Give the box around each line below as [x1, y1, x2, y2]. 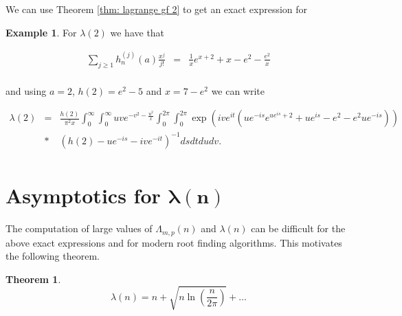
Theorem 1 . [5, 271, 61, 286]
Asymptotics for [5, 181, 161, 210]
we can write [211, 83, 265, 98]
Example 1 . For [5, 25, 77, 39]
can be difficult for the [251, 221, 346, 236]
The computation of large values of [5, 221, 153, 236]
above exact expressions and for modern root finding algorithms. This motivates [5, 235, 342, 249]
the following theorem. [5, 249, 100, 263]
